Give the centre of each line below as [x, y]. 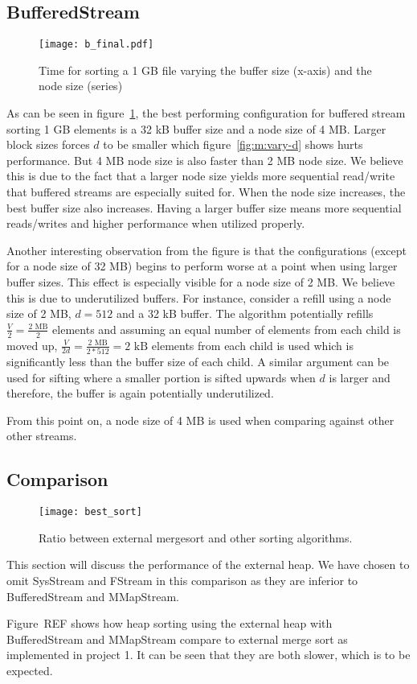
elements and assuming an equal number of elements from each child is [227, 329]
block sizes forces [48, 144]
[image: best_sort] [90, 512]
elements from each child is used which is [252, 345]
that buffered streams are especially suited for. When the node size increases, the [206, 192]
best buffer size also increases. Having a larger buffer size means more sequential [204, 207]
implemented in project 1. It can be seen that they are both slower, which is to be [208, 655]
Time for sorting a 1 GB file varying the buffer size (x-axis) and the [205, 70]
